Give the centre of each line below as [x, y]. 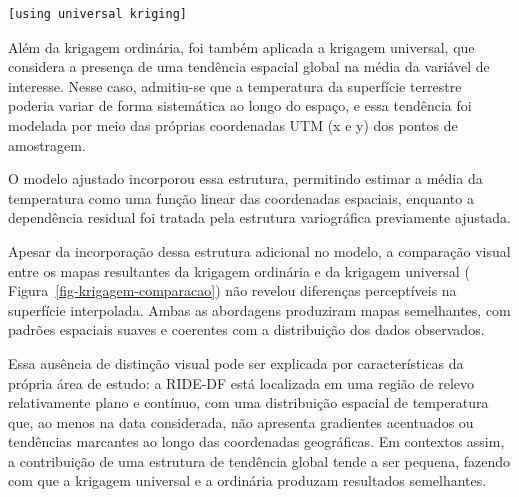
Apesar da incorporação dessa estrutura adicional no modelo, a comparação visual [259, 250]
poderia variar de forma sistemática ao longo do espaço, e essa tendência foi [240, 105]
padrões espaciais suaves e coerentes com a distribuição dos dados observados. [246, 329]
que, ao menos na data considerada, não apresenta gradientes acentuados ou [241, 421]
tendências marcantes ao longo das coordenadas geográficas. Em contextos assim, [256, 441]
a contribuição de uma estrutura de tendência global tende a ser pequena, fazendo [259, 460]
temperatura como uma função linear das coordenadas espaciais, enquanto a [241, 197]
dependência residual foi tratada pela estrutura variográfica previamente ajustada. [260, 217]
